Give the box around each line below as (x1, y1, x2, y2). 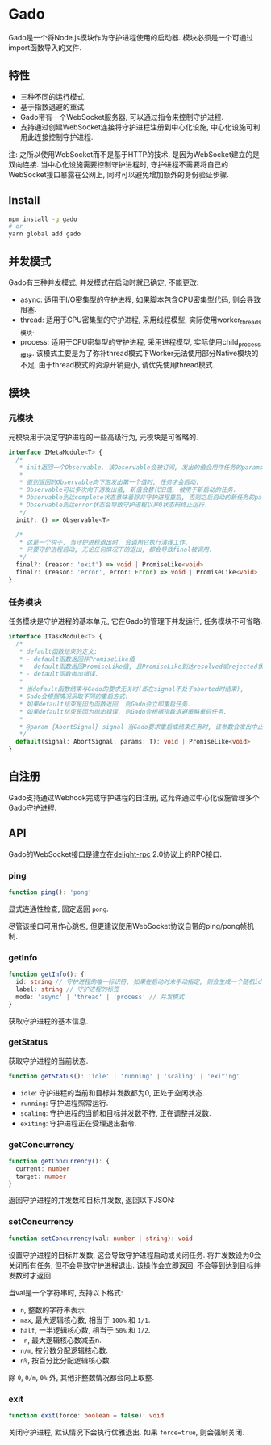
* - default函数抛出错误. (19, 670, 99, 678)
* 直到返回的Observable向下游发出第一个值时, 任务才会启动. (19, 478, 200, 486)
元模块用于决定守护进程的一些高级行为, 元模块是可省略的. (8, 432, 199, 442)
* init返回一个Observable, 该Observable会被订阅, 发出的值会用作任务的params (19, 463, 264, 472)
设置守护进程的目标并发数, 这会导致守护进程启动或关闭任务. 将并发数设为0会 (8, 1250, 261, 1260)
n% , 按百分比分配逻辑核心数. (19, 1355, 112, 1365)
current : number (15, 1164, 70, 1173)
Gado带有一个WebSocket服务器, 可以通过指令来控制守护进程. (19, 112, 224, 121)
